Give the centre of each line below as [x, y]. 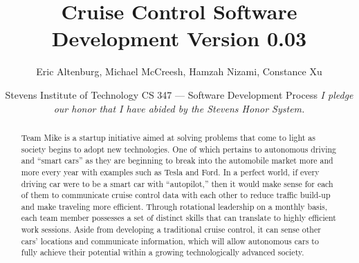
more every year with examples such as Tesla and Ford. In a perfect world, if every [170, 172]
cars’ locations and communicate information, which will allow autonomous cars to [170, 241]
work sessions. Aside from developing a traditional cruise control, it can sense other [171, 230]
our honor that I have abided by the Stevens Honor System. [179, 108]
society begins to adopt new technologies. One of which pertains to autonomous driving [179, 149]
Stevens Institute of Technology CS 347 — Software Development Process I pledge [179, 94]
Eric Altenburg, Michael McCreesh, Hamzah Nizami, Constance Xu [179, 71]
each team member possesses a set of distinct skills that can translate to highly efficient [178, 218]
